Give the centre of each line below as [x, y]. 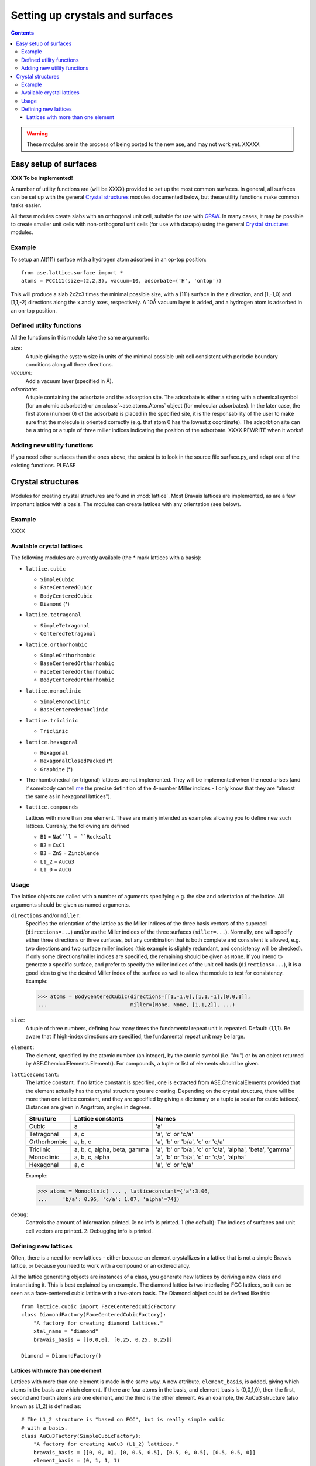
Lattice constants [99, 1118]
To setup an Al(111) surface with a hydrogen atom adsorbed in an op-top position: [109, 259]
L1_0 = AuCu [56, 870]
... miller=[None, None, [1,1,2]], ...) [137, 1005]
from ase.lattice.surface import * [72, 273]
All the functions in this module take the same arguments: [80, 337]
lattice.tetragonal [53, 615]
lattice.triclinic [52, 720]
